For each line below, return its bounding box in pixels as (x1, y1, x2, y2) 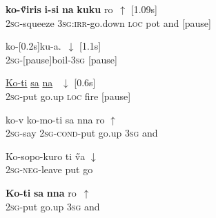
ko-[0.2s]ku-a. (6, 39, 61, 53)
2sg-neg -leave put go (6, 162, 93, 177)
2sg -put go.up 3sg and (6, 199, 100, 213)
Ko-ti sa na (6, 75, 53, 90)
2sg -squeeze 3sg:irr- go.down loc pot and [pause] (6, 15, 211, 30)
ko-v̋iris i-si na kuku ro (6, 2, 113, 16)
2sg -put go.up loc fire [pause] (6, 88, 131, 103)
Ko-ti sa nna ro (6, 185, 77, 199)
